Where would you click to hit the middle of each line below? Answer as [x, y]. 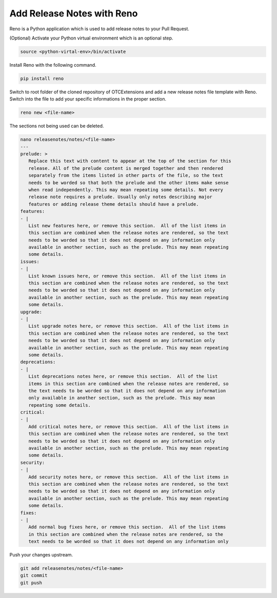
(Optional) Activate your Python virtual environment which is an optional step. [91, 38]
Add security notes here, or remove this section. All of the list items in [128, 477]
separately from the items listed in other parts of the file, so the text [126, 175]
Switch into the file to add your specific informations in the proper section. [88, 99]
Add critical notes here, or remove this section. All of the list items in [128, 426]
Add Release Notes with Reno [74, 13]
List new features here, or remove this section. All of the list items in [127, 225]
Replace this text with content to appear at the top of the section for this [130, 161]
